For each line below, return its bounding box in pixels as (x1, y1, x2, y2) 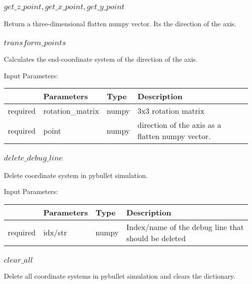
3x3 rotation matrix (137, 105, 205, 117)
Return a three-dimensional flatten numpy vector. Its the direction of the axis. (4, 18, 236, 29)
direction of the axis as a (137, 119, 221, 131)
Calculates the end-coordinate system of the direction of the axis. (4, 54, 198, 64)
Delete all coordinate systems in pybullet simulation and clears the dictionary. (4, 271, 236, 281)
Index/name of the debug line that (126, 221, 244, 232)
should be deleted (126, 232, 186, 244)
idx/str (43, 227, 67, 238)
